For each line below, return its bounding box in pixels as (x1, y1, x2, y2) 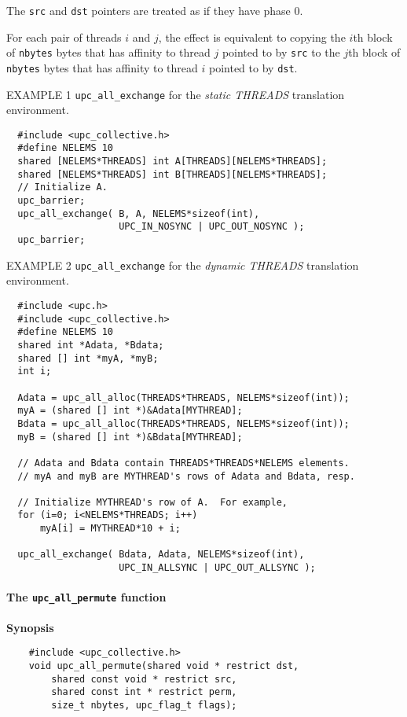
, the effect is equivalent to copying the (158, 28, 346, 45)
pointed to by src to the (222, 44, 340, 61)
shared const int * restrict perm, (51, 686, 237, 698)
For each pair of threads (6, 28, 122, 45)
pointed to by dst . (208, 59, 298, 75)
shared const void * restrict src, (51, 673, 237, 685)
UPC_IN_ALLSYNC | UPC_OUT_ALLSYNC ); (119, 562, 316, 574)
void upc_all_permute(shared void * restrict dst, (28, 660, 299, 671)
